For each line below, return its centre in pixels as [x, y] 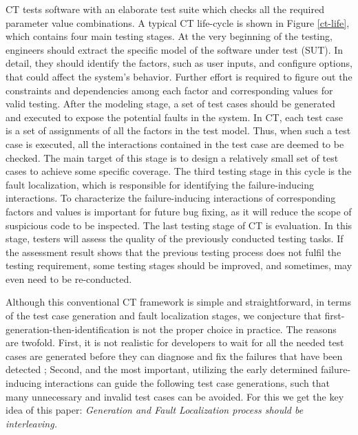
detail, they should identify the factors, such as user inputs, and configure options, [179, 63]
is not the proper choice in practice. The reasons [234, 329]
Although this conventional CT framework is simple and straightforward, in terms [178, 302]
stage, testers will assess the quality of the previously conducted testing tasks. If [175, 238]
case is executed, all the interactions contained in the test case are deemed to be [175, 144]
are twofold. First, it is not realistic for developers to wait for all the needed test [175, 342]
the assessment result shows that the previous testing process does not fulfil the [173, 252]
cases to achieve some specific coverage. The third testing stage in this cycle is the [179, 171]
